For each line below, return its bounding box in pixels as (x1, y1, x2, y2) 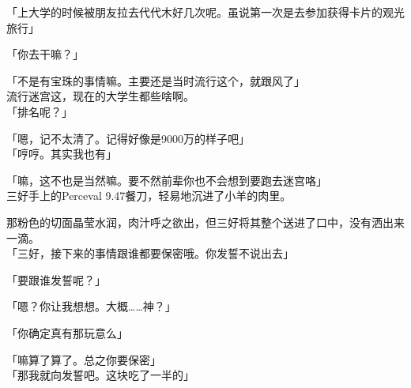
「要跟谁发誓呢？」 (6, 271, 106, 288)
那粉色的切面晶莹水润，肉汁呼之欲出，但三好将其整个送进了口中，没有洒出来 (6, 213, 405, 230)
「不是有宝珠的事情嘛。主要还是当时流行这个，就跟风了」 (6, 72, 305, 89)
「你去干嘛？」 (6, 46, 84, 62)
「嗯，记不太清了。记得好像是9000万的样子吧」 (6, 130, 250, 146)
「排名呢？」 (6, 103, 73, 119)
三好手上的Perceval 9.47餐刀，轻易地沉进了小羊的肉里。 (6, 187, 292, 204)
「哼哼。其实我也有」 (6, 145, 117, 162)
